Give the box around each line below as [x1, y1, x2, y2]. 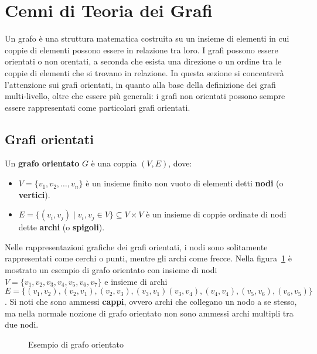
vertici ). [18, 188, 50, 200]
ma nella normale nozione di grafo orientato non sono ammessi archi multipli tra [5, 307, 294, 319]
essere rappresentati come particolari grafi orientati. [5, 101, 190, 113]
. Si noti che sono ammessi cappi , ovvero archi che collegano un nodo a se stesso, [5, 295, 297, 308]
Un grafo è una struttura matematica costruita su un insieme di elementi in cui [5, 32, 289, 45]
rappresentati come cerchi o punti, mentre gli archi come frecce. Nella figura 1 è [5, 252, 292, 264]
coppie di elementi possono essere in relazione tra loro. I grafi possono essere [5, 43, 278, 56]
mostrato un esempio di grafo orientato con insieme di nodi [5, 264, 217, 276]
